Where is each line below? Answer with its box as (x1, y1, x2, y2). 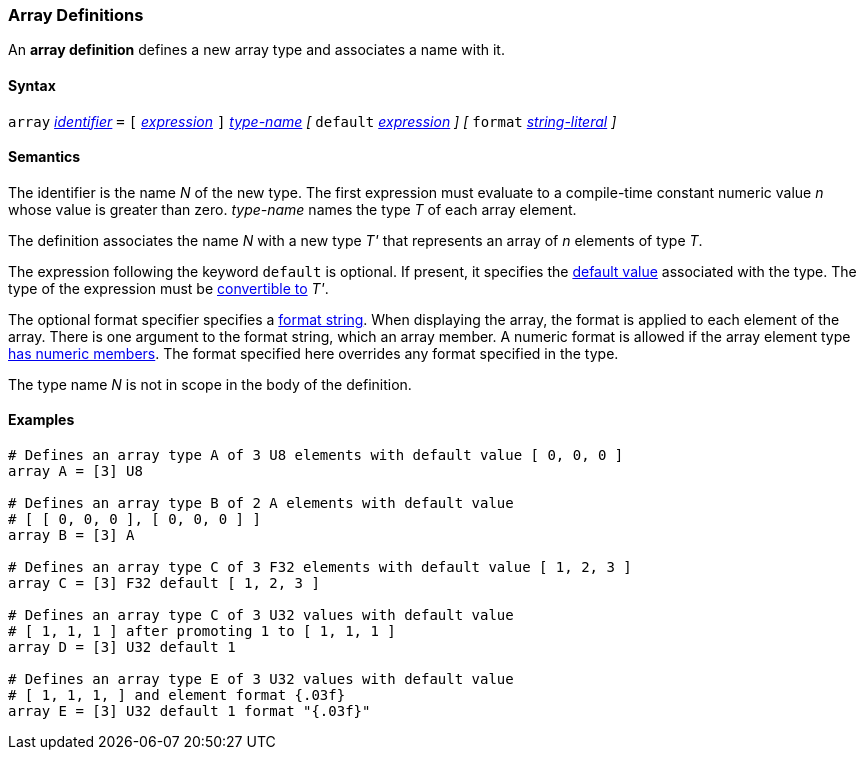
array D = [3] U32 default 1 (8, 639, 236, 656)
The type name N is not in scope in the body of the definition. (8, 375, 412, 393)
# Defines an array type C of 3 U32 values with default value (8, 607, 514, 624)
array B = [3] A (8, 527, 135, 544)
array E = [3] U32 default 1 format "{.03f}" (8, 703, 371, 720)
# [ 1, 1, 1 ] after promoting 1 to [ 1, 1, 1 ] (8, 623, 396, 640)
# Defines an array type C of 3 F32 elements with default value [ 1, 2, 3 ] (8, 559, 632, 576)
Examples (8, 411, 75, 429)
